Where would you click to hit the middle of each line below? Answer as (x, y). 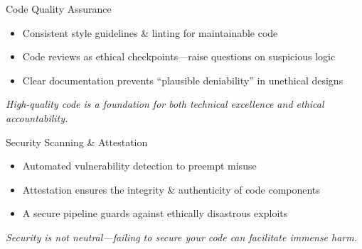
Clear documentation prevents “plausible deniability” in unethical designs (183, 80)
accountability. (37, 117)
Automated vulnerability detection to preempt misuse (139, 166)
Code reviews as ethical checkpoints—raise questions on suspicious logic (179, 56)
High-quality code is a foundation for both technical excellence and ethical (165, 104)
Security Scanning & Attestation (77, 142)
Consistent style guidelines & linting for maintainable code (150, 32)
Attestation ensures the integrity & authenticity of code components (171, 189)
